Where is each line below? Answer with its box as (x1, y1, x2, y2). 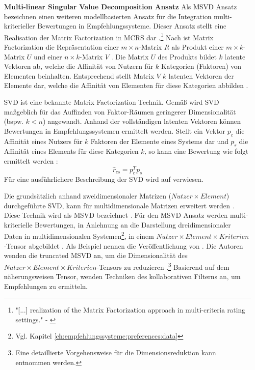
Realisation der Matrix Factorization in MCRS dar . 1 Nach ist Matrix (4, 30, 214, 42)
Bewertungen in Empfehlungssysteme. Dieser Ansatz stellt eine (37, 21, 227, 31)
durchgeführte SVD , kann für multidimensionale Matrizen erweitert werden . (4, 200, 234, 210)
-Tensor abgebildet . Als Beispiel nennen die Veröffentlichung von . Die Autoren (4, 240, 243, 251)
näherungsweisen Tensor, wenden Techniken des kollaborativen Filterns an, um (4, 271, 241, 282)
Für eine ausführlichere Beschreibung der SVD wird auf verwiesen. (4, 174, 204, 184)
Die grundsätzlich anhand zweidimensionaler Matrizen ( (4, 191, 172, 201)
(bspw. (4, 116, 24, 126)
